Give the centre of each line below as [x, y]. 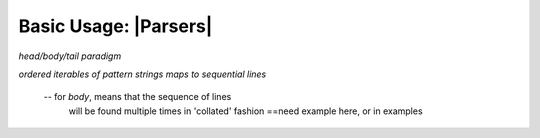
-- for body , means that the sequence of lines [137, 97]
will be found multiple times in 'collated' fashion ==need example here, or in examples [246, 111]
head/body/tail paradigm [70, 56]
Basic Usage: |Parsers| [115, 26]
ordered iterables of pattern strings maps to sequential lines [142, 74]
